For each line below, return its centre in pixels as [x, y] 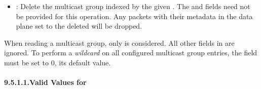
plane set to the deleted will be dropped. [79, 26]
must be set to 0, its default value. [58, 62]
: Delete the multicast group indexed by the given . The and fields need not [133, 6]
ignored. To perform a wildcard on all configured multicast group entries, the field [131, 53]
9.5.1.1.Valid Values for [45, 82]
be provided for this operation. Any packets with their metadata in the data [134, 16]
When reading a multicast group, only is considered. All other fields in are [119, 42]
